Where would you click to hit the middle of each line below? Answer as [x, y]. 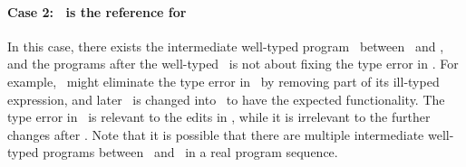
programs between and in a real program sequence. [190, 152]
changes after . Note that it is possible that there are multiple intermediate [216, 134]
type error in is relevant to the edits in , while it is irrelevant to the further [219, 117]
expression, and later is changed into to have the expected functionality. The [226, 99]
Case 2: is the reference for [97, 11]
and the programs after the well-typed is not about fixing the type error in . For [233, 64]
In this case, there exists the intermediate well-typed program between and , [226, 46]
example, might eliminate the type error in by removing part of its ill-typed [223, 81]
